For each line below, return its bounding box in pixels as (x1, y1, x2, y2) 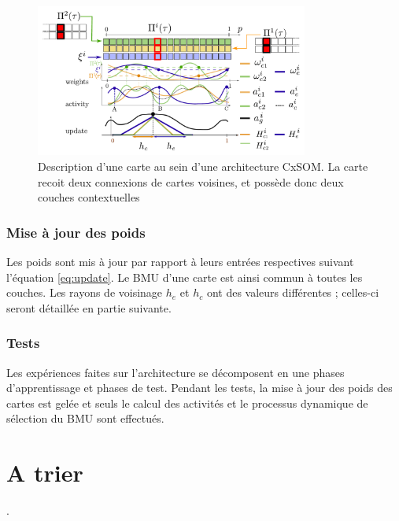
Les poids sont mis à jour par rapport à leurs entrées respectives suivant (6, 253, 354, 270)
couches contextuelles (38, 189, 140, 205)
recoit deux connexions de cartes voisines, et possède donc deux (38, 173, 344, 190)
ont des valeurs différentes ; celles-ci (206, 284, 379, 301)
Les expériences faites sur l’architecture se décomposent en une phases (6, 364, 345, 380)
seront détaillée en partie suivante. (6, 299, 172, 316)
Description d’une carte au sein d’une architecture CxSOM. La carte (38, 158, 368, 175)
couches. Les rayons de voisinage (6, 284, 163, 301)
